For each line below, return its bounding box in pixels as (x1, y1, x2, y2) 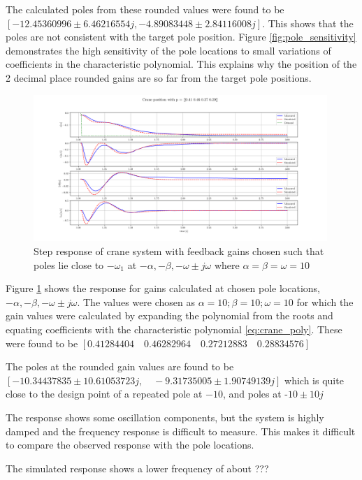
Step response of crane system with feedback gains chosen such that (34, 244, 324, 259)
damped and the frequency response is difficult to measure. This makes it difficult (6, 423, 356, 438)
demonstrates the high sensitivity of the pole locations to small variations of (6, 43, 331, 57)
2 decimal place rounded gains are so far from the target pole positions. (6, 70, 312, 85)
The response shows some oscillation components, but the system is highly (6, 409, 324, 424)
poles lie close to (34, 257, 104, 272)
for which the (296, 294, 354, 309)
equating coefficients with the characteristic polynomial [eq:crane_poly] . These (6, 322, 342, 336)
